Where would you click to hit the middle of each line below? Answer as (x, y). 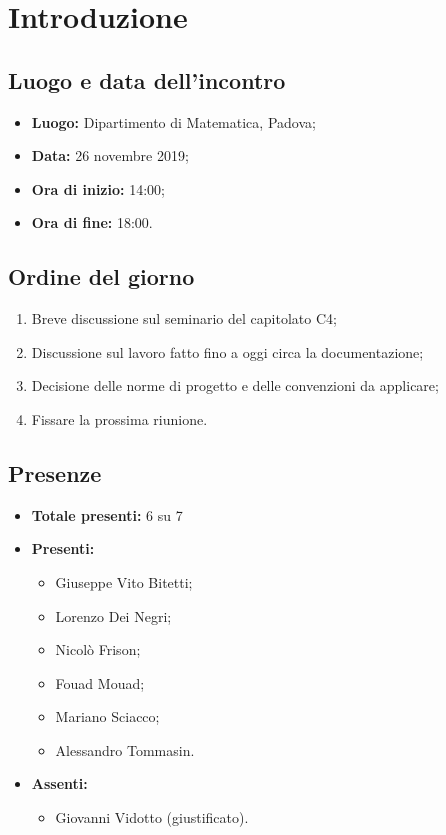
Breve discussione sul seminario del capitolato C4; (184, 318)
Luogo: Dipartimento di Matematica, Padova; (173, 121)
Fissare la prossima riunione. (119, 418)
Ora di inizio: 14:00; (98, 188)
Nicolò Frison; (98, 649)
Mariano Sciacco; (107, 716)
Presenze (55, 472)
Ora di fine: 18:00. (92, 222)
